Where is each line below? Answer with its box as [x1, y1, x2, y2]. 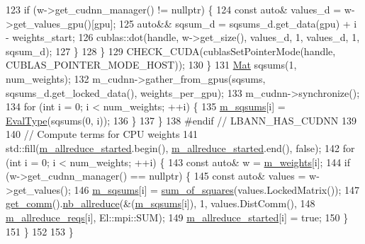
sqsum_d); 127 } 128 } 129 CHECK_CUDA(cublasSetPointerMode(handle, [6, 43, 336, 58]
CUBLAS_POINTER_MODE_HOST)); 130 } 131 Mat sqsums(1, [6, 57, 297, 72]
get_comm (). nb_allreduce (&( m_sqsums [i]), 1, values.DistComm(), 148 [6, 196, 315, 211]
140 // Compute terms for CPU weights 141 [6, 127, 198, 141]
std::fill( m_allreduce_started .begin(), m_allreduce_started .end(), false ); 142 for [6, 140, 355, 155]
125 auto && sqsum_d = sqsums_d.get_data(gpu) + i [118, 16, 357, 30]
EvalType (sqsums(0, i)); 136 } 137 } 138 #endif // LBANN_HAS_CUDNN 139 [6, 112, 356, 127]
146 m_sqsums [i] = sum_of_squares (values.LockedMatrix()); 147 [74, 182, 360, 197]
